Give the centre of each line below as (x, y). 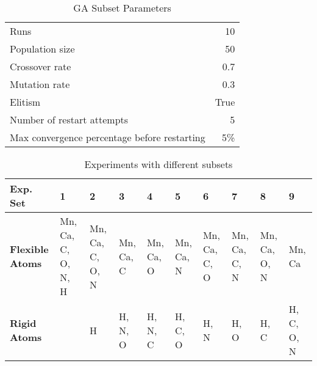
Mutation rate (40, 84)
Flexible (29, 249)
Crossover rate (41, 66)
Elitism (25, 102)
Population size (42, 49)
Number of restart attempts (69, 119)
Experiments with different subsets (158, 164)
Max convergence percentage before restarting (108, 137)
